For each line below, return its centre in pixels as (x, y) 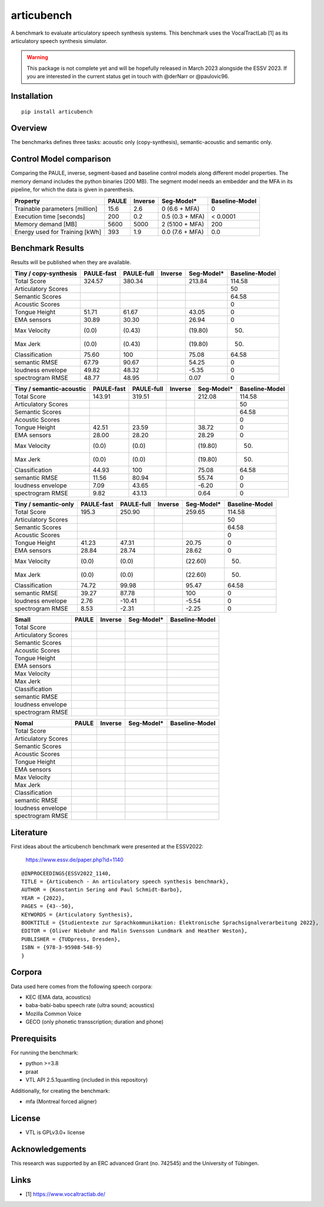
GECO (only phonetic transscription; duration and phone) (95, 1022)
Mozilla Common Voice (54, 1014)
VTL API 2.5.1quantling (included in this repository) (87, 1080)
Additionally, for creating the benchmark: (60, 1091)
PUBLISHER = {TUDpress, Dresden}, (71, 939)
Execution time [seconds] (50, 216)
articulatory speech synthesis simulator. (59, 41)
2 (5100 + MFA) (183, 224)
